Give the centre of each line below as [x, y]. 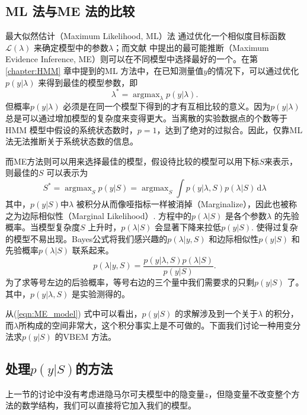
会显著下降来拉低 [188, 227]
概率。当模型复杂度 [43, 227]
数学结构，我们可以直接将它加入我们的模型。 [109, 405]
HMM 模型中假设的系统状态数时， [71, 129]
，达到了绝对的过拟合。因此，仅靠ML [230, 129]
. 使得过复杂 [275, 227]
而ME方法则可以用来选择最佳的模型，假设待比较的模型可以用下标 [132, 161]
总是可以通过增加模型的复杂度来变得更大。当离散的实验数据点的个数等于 [146, 118]
